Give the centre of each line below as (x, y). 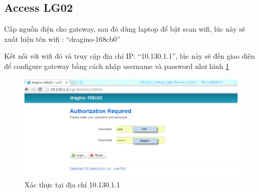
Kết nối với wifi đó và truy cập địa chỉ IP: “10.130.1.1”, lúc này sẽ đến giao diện (129, 56)
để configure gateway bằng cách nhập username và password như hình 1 (117, 66)
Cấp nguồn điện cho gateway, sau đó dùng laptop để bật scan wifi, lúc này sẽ (125, 29)
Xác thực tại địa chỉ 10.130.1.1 (72, 185)
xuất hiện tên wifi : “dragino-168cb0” (62, 39)
